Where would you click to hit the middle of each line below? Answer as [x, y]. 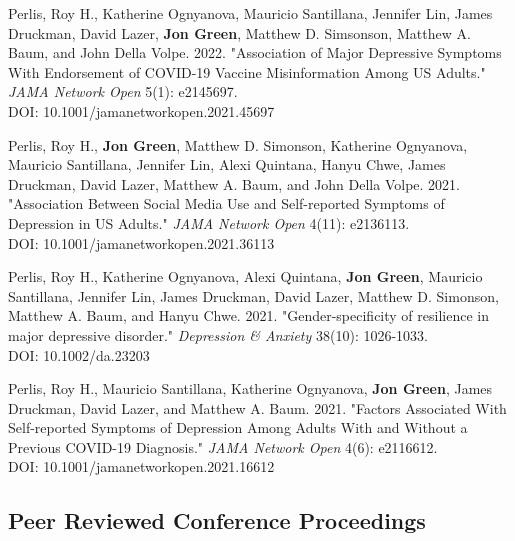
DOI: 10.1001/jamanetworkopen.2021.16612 [141, 466]
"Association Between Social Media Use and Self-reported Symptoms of [226, 203]
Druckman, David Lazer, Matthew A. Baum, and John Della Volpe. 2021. [234, 183]
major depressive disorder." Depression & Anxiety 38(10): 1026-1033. [218, 334]
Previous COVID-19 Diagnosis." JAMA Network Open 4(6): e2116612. [223, 446]
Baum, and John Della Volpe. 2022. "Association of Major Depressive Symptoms [255, 52]
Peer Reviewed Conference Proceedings [217, 520]
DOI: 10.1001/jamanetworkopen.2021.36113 [141, 242]
